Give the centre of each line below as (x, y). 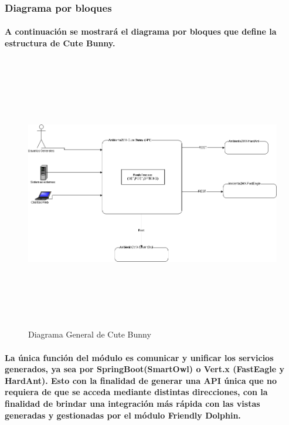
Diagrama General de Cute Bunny (90, 334)
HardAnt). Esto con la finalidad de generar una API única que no (141, 380)
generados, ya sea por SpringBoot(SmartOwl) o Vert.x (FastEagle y (144, 369)
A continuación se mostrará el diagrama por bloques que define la (141, 31)
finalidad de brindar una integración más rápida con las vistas (132, 403)
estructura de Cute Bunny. (60, 43)
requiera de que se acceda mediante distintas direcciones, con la (136, 392)
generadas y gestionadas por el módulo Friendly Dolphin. (123, 415)
